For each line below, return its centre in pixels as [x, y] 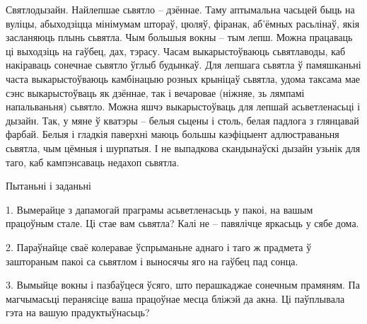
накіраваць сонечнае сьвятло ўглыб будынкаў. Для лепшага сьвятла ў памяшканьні [183, 65]
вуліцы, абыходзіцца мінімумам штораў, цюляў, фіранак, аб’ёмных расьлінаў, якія [183, 23]
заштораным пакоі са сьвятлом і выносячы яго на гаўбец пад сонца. [152, 261]
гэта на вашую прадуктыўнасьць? [78, 312]
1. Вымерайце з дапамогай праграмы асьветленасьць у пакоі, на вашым [159, 209]
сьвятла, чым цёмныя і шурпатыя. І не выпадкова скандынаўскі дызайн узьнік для [183, 147]
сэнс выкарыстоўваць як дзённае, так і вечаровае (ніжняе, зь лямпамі [155, 92]
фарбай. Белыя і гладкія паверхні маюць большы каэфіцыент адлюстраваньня [173, 134]
